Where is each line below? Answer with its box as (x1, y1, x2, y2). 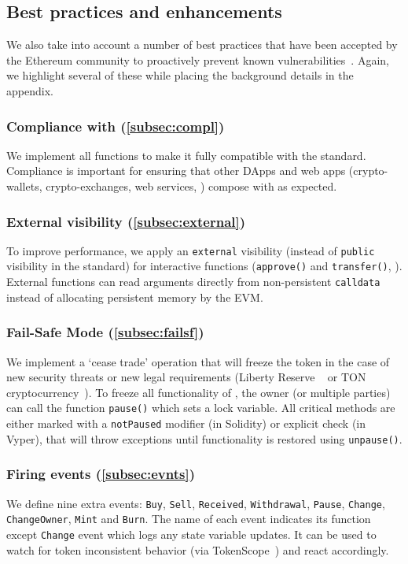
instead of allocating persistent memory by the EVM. (6, 288, 263, 305)
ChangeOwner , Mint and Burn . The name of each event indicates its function (6, 510, 371, 527)
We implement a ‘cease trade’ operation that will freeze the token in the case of (6, 353, 390, 369)
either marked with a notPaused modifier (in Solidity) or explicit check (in (6, 415, 366, 432)
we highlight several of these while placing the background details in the (6, 67, 354, 83)
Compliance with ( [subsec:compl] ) (6, 116, 225, 135)
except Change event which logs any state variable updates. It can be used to (6, 525, 377, 542)
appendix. (6, 82, 53, 98)
